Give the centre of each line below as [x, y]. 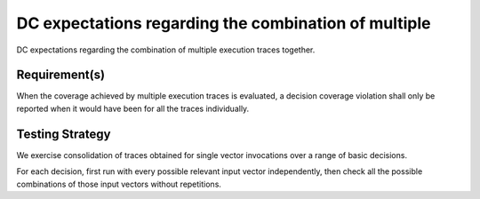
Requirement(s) [61, 75]
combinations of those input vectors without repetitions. [119, 184]
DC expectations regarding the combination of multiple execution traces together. [166, 50]
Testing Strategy [64, 134]
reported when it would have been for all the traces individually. [133, 108]
